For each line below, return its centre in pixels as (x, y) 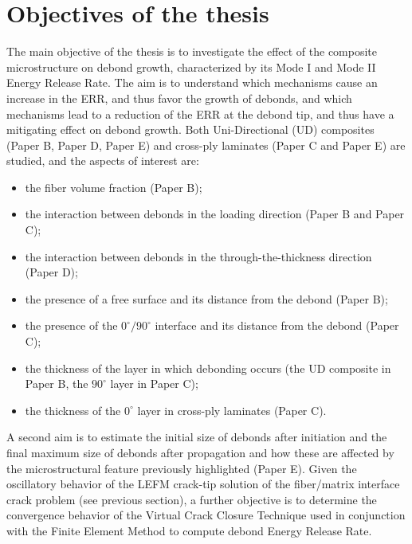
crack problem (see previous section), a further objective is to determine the (192, 499)
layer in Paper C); (154, 384)
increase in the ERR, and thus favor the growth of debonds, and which (179, 98)
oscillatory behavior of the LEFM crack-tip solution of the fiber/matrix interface (203, 484)
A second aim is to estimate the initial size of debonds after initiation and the (197, 437)
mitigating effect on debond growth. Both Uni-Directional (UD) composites (190, 129)
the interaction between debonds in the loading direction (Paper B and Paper (215, 214)
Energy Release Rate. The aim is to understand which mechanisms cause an (192, 82)
